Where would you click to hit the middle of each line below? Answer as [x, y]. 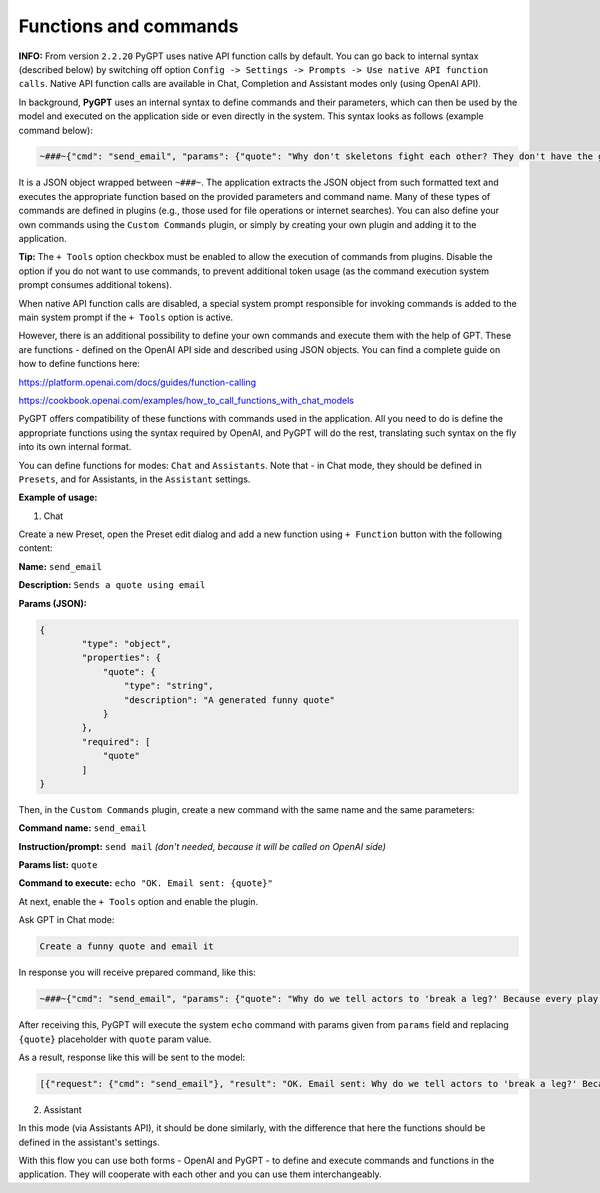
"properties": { [121, 658]
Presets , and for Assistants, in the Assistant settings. [134, 479]
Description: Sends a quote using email [112, 585]
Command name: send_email [82, 828]
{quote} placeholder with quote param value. [115, 1039]
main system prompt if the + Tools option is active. [126, 317]
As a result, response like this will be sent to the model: [132, 1057]
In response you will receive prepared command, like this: [137, 972]
